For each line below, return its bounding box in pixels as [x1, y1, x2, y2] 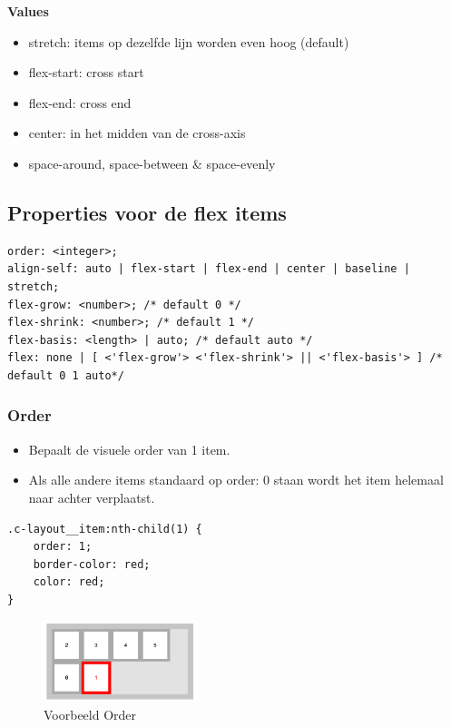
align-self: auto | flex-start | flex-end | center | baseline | [7, 262, 410, 276]
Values [7, 2, 49, 20]
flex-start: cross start [28, 63, 144, 82]
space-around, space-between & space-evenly [28, 153, 276, 172]
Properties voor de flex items [7, 198, 287, 226]
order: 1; [33, 540, 93, 554]
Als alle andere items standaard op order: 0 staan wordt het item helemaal [28, 470, 444, 489]
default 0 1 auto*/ [7, 368, 124, 382]
